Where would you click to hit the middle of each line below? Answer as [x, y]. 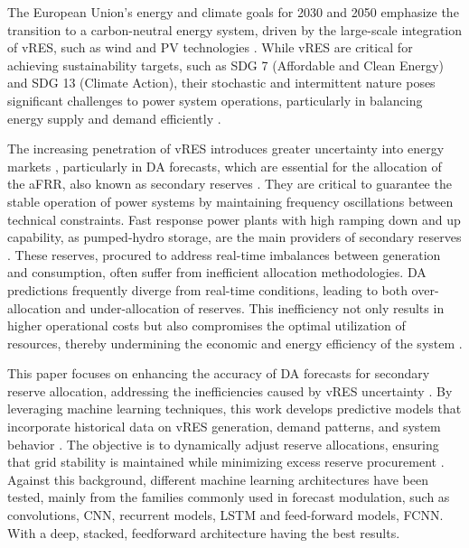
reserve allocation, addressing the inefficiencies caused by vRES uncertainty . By [230, 390]
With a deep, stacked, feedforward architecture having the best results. [204, 532]
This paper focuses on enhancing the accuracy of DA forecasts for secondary [219, 373]
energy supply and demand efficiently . [114, 118]
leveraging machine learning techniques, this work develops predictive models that [234, 409]
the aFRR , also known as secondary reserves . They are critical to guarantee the [230, 184]
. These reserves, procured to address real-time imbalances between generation [224, 254]
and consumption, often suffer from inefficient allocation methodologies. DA [217, 272]
